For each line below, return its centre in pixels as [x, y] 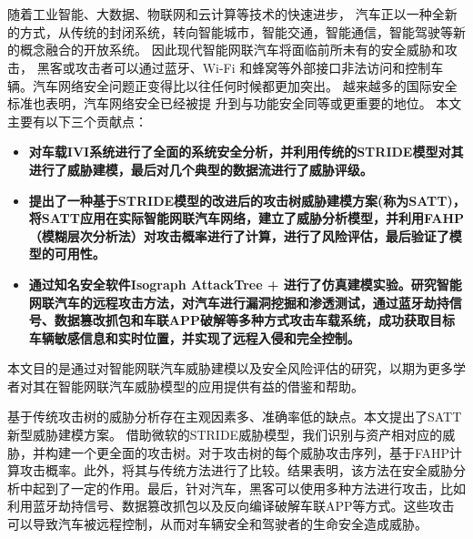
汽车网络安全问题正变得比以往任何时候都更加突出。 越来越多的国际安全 [245, 85]
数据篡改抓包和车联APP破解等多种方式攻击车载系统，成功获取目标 [254, 320]
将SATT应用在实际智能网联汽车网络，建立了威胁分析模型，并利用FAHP [247, 218]
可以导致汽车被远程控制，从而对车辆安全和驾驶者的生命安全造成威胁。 [217, 524]
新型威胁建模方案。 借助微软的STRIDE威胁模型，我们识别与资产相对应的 [225, 435]
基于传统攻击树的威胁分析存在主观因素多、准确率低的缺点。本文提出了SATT [235, 417]
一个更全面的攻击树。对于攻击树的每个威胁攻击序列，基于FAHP [260, 452]
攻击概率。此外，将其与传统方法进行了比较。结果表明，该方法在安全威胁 [236, 470]
